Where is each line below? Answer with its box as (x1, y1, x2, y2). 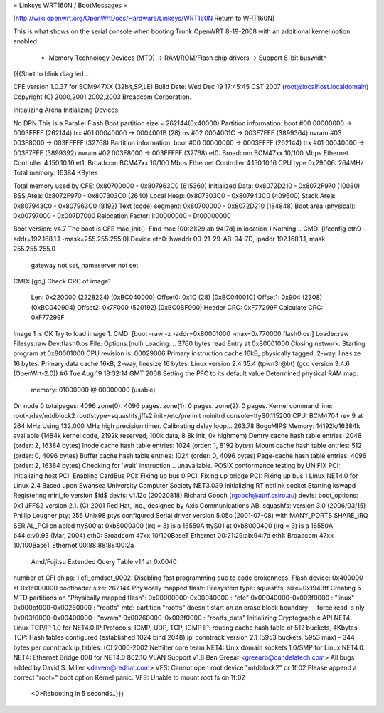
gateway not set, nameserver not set (31, 261, 139, 269)
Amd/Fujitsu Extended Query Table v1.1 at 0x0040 (31, 557, 177, 566)
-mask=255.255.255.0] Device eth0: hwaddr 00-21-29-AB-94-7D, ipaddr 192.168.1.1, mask (61, 234, 326, 243)
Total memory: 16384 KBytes (13, 168, 98, 177)
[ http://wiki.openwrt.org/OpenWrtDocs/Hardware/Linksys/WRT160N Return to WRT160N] (13, 14, 275, 23)
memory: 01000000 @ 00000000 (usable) (31, 385, 156, 394)
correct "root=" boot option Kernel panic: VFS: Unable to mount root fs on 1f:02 (13, 673, 245, 682)
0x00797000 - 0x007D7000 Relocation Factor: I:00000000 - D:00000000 (13, 212, 231, 220)
